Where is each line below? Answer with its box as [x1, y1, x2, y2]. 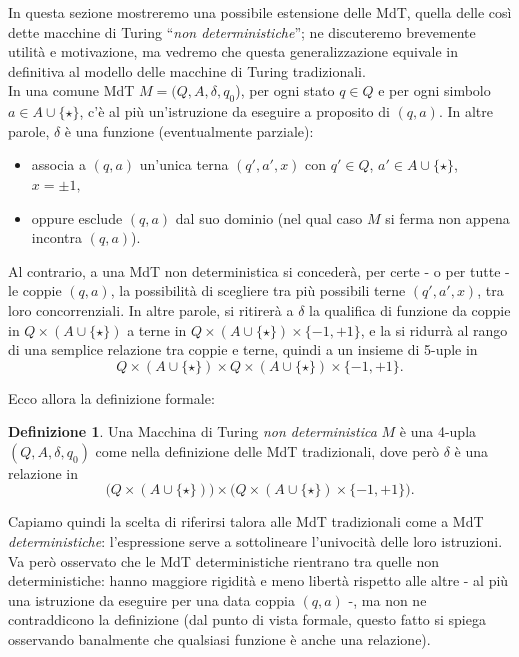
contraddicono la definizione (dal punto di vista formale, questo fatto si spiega [8, 609, 486, 630]
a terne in [127, 319, 187, 340]
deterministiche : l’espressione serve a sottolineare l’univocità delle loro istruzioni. [8, 531, 503, 552]
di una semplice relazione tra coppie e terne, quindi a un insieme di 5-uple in [8, 339, 478, 360]
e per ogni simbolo [378, 80, 491, 101]
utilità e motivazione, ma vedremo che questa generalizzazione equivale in [8, 41, 459, 62]
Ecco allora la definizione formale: [8, 387, 215, 408]
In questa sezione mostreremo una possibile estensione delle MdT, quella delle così [8, 2, 512, 22]
